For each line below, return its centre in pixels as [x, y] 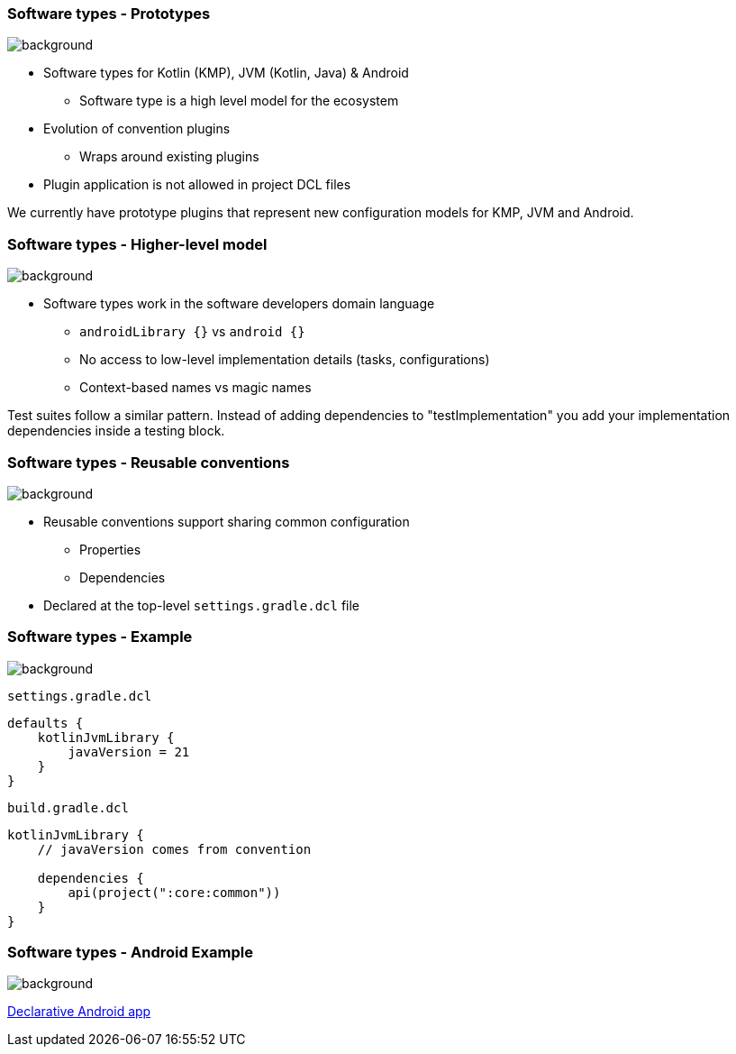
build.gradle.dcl [68, 807]
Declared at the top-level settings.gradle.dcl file [201, 605]
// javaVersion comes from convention [174, 849]
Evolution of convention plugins [137, 129]
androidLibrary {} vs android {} [192, 332]
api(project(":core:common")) [174, 892]
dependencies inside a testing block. [116, 431]
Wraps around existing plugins [169, 157]
